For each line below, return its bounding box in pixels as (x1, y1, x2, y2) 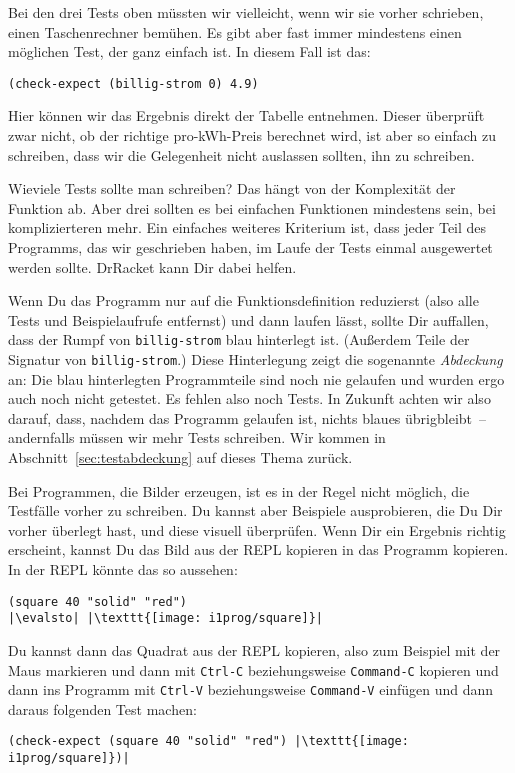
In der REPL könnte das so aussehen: (8, 559, 238, 580)
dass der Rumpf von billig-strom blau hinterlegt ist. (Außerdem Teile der (8, 329, 470, 350)
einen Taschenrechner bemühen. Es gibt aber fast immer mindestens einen (8, 21, 462, 42)
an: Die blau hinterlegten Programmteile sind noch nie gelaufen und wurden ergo (8, 368, 505, 389)
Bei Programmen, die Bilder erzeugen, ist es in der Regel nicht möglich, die (8, 480, 470, 501)
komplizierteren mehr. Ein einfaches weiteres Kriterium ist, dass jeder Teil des (8, 217, 487, 238)
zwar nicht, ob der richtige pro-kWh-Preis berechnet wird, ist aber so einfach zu (8, 125, 497, 146)
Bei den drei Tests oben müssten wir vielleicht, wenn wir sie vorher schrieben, (8, 2, 484, 22)
